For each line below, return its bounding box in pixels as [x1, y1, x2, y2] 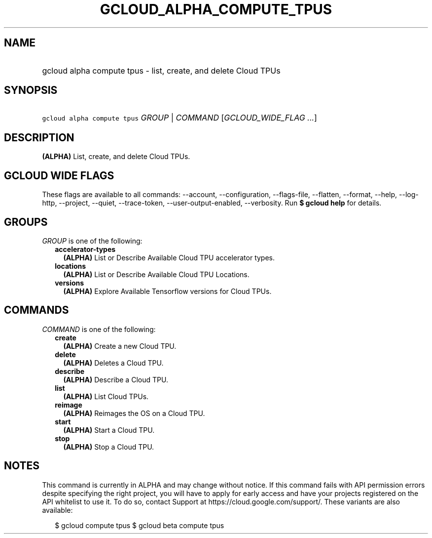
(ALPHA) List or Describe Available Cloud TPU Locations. [63, 270, 250, 279]
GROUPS [4, 215, 48, 228]
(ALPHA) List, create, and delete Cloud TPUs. [42, 152, 190, 161]
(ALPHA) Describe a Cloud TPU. [63, 375, 168, 384]
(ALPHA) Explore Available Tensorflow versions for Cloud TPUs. [63, 287, 272, 295]
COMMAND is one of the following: [42, 325, 156, 333]
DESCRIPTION [4, 131, 74, 144]
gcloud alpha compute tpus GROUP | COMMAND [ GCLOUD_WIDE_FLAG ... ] [42, 113, 317, 123]
